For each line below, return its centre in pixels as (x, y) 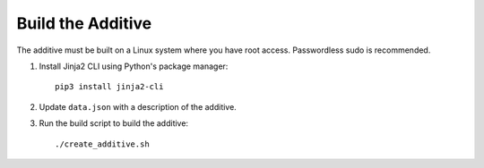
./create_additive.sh (102, 144)
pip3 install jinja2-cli (109, 87)
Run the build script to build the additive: (113, 123)
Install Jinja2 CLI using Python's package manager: (134, 66)
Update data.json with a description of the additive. (138, 106)
